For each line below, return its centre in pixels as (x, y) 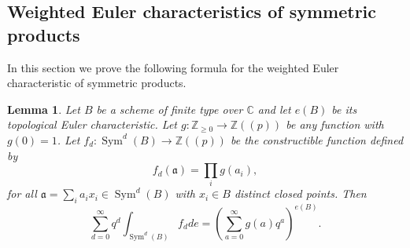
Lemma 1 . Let (44, 109)
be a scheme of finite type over (170, 109)
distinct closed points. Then (300, 193)
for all (22, 193)
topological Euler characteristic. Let (92, 124)
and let (274, 109)
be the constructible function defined (317, 139)
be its (344, 109)
